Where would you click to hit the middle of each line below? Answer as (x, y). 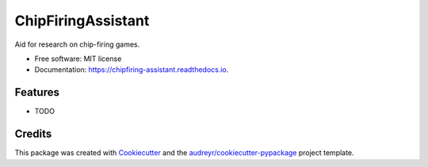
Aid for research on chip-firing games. (77, 44)
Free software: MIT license (78, 59)
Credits (33, 134)
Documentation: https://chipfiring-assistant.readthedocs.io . (132, 70)
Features (37, 92)
